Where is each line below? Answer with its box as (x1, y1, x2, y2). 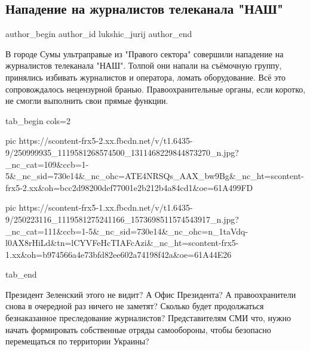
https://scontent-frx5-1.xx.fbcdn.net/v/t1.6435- (19, 201, 193, 214)
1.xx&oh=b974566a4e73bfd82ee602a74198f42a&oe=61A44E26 (5, 248, 232, 260)
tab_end (5, 268, 37, 281)
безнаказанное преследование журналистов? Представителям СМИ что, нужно (5, 312, 291, 324)
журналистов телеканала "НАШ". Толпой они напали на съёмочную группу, (5, 59, 282, 72)
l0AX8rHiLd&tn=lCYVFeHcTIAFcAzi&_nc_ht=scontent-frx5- (5, 236, 239, 249)
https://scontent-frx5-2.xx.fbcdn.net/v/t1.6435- (19, 134, 193, 147)
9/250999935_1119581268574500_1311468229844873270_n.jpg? (5, 146, 239, 158)
